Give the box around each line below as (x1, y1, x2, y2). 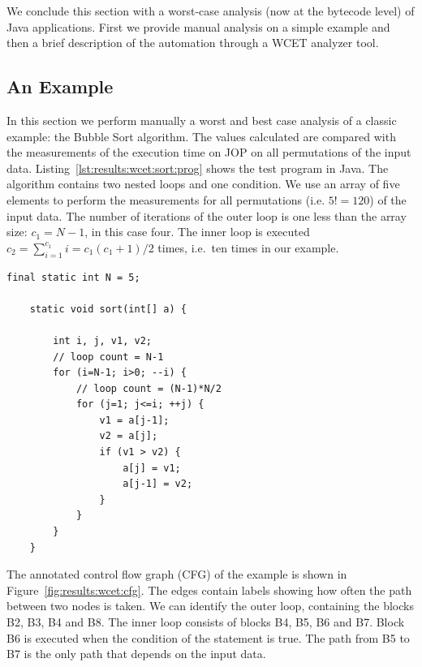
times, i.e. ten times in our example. (157, 239, 339, 256)
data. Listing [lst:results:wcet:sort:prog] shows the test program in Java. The (6, 159, 389, 176)
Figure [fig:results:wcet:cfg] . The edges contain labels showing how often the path (6, 581, 412, 598)
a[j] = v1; (123, 462, 181, 474)
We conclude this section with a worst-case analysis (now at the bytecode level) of (6, 2, 415, 19)
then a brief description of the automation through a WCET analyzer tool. (6, 34, 379, 51)
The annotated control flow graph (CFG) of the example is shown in (6, 566, 347, 583)
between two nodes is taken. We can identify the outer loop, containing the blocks (6, 597, 414, 614)
